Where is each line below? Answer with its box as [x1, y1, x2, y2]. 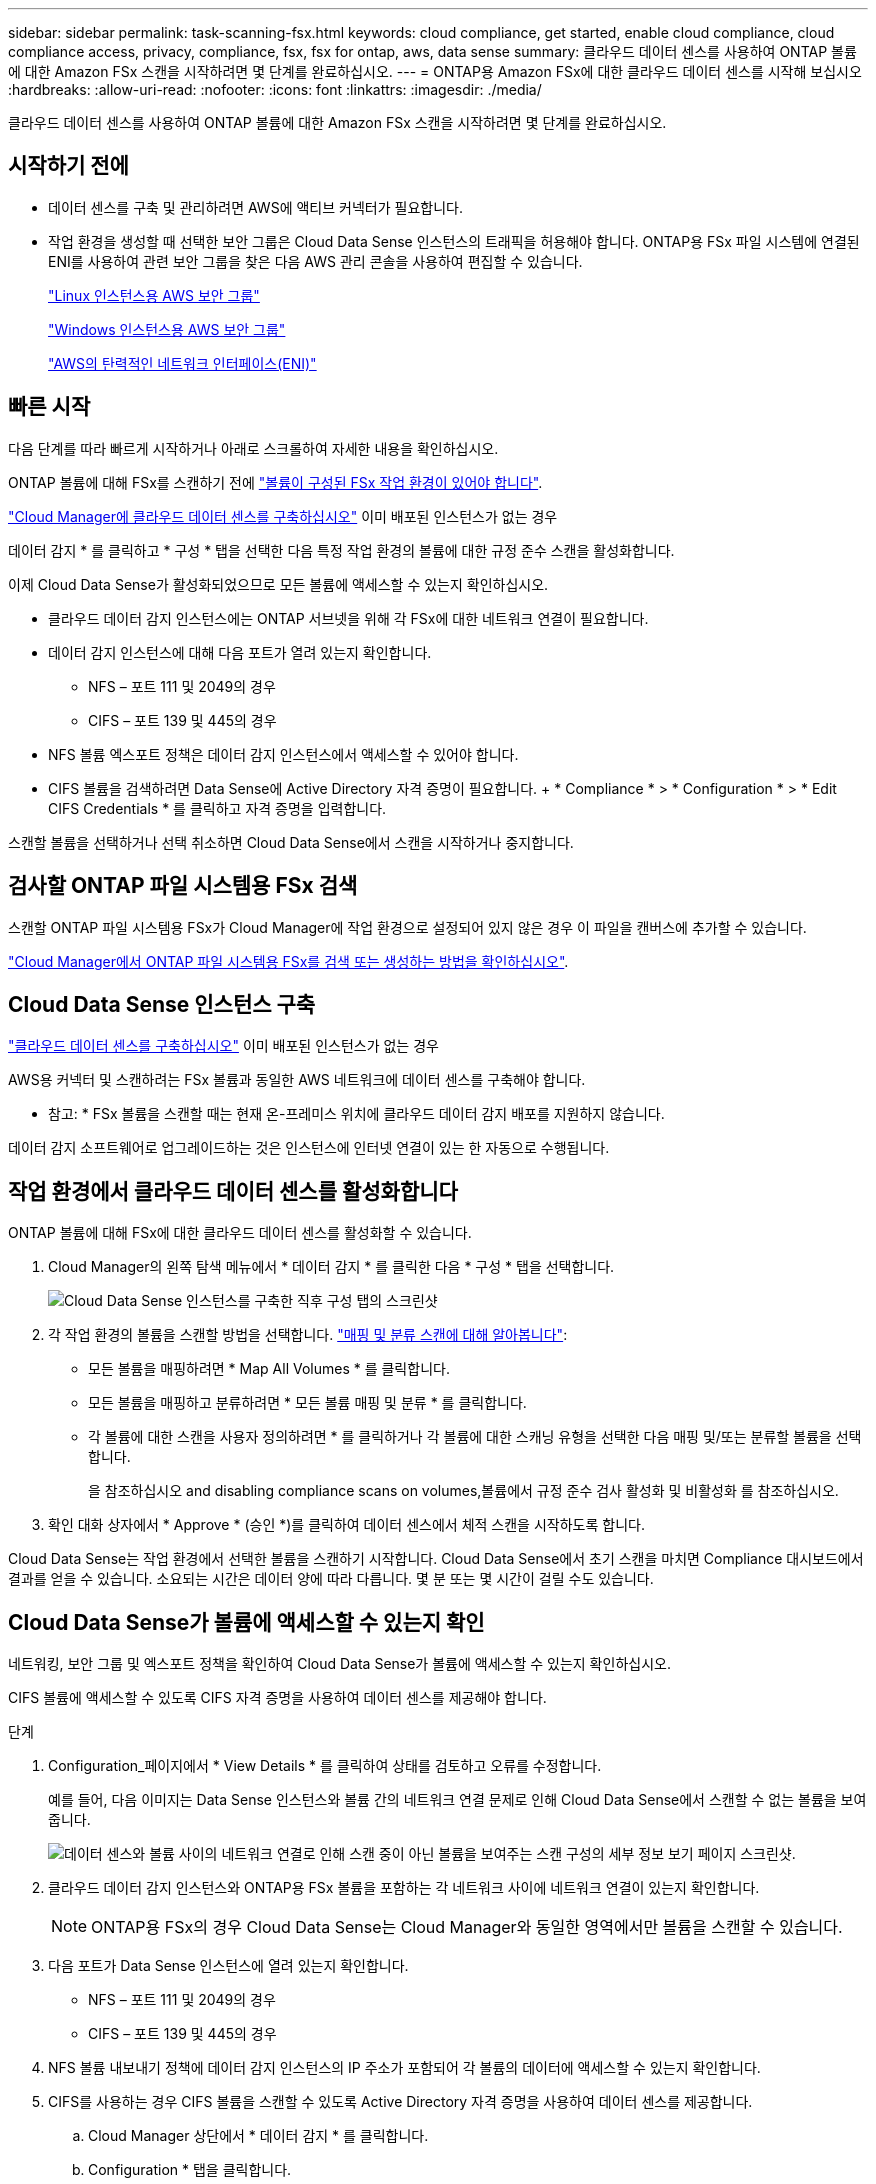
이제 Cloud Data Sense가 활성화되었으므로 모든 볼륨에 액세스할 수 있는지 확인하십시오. [8, 575, 549, 593]
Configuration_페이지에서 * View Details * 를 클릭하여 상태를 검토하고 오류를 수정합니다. [48, 1757, 602, 1775]
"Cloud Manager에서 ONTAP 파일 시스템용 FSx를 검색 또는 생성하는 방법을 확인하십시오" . [8, 952, 569, 970]
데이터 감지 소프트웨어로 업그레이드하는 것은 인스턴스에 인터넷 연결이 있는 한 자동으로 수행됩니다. [8, 1139, 610, 1157]
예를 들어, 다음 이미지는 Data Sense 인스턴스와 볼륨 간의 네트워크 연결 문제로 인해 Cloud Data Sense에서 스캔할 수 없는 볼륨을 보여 [48, 1791, 867, 1809]
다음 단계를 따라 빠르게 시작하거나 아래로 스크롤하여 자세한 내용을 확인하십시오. [8, 439, 499, 457]
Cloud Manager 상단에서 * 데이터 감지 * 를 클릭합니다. [88, 2127, 429, 2145]
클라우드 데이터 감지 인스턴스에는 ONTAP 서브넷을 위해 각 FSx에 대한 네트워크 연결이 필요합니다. [48, 609, 649, 627]
